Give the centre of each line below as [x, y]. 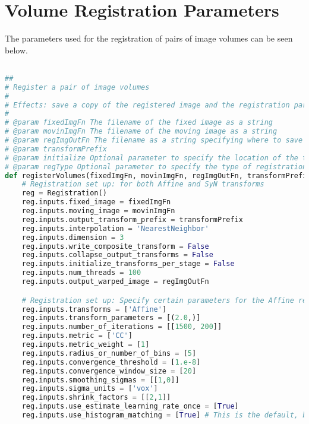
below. [16, 50]
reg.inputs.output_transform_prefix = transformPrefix [132, 219]
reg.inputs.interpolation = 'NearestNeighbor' [115, 228]
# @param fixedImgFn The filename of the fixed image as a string [139, 123]
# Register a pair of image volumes [77, 87]
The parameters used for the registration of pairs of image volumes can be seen [149, 38]
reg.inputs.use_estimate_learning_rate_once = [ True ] [130, 406]
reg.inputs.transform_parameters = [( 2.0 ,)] [111, 318]
